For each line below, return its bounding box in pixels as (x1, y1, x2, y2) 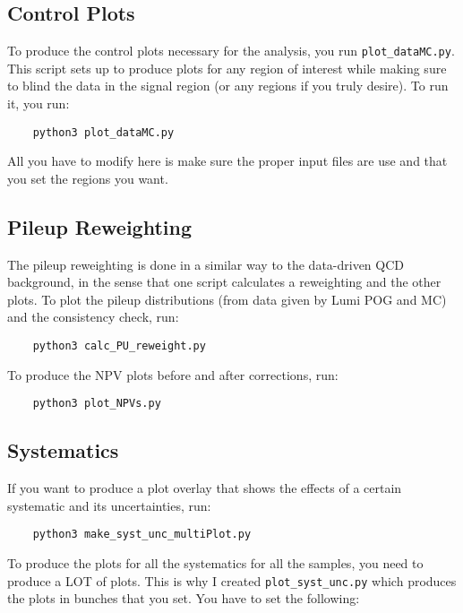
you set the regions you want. (7, 168, 168, 187)
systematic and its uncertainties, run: (7, 496, 211, 514)
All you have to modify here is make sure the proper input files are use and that (7, 151, 448, 170)
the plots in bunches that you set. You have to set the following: (7, 589, 360, 608)
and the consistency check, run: (7, 307, 179, 326)
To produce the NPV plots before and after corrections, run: (7, 365, 339, 384)
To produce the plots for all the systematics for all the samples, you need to (7, 554, 424, 573)
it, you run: (7, 94, 70, 113)
